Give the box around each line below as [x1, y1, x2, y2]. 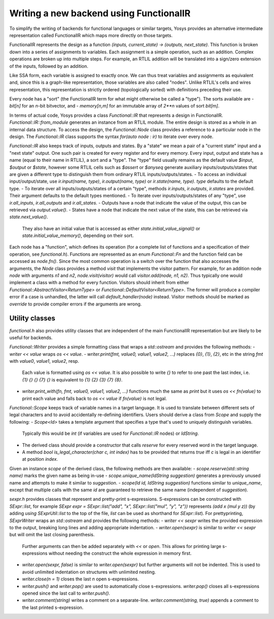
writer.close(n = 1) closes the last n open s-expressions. [22, 576, 139, 582]
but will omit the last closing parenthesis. [9, 532, 95, 538]
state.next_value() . [9, 214, 48, 220]
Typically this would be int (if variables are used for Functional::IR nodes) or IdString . [22, 430, 199, 436]
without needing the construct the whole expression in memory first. [48, 551, 192, 557]
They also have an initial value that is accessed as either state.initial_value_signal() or [22, 225, 200, 231]
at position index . [22, 456, 58, 462]
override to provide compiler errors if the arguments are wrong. [9, 301, 142, 307]
